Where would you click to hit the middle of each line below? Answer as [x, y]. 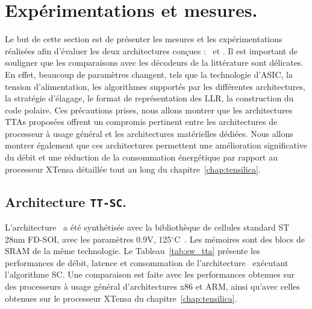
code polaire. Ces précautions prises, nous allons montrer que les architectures [149, 110]
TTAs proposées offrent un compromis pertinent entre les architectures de [141, 122]
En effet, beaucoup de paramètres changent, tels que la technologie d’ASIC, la [149, 74]
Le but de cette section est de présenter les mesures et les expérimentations [144, 39]
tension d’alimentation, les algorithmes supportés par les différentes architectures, [155, 86]
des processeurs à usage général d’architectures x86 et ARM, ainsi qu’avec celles [152, 286]
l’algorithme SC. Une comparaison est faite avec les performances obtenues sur [150, 274]
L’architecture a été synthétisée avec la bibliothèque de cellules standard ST [147, 227]
